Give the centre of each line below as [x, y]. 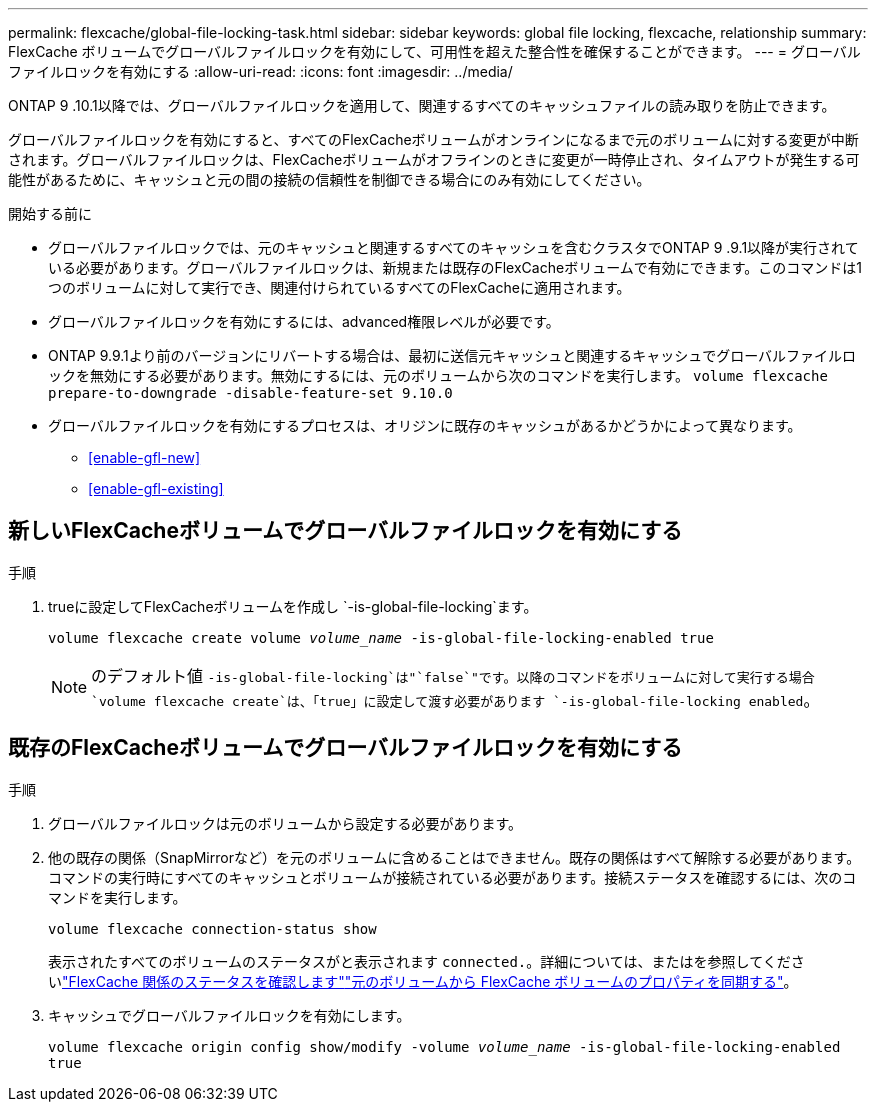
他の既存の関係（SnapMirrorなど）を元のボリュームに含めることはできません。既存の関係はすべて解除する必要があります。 [454, 857]
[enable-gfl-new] [144, 457]
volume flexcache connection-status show [212, 928]
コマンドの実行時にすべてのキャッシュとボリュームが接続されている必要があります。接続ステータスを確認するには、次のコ [452, 877]
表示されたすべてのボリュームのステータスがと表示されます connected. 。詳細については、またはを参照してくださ [426, 961]
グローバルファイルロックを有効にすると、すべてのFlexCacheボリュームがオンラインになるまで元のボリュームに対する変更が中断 [433, 139]
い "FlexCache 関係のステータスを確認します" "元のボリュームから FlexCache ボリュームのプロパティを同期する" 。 [423, 981]
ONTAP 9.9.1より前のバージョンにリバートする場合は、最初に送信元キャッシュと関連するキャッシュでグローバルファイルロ [452, 355]
